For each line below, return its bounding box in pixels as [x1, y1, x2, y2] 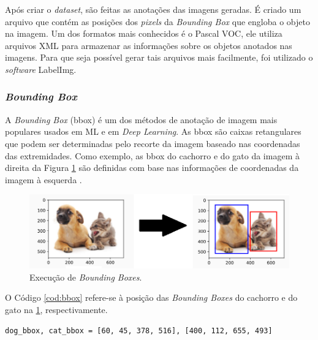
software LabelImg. [5, 62, 77, 75]
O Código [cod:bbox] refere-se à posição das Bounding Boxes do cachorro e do [5, 291, 298, 304]
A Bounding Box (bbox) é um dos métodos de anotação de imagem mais [5, 113, 278, 126]
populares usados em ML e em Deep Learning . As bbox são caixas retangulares [5, 125, 301, 138]
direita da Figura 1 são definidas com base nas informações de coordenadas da [5, 161, 299, 174]
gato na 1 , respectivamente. [5, 303, 108, 315]
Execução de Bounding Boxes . [29, 270, 142, 283]
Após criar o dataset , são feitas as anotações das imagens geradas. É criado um [5, 3, 301, 15]
